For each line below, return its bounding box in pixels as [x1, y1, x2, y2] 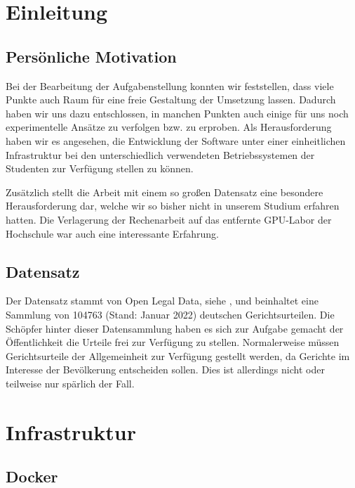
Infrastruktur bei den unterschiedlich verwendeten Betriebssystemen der [6, 147, 315, 162]
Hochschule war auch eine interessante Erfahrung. [6, 226, 219, 240]
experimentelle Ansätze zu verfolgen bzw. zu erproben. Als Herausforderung [6, 120, 332, 134]
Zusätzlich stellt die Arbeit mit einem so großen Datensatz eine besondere [6, 184, 323, 199]
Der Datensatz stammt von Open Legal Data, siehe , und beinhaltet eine [6, 293, 319, 308]
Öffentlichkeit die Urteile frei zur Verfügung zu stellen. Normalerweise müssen [6, 335, 340, 349]
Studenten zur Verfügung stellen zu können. [6, 161, 194, 176]
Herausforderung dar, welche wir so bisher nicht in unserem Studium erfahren [6, 198, 340, 213]
